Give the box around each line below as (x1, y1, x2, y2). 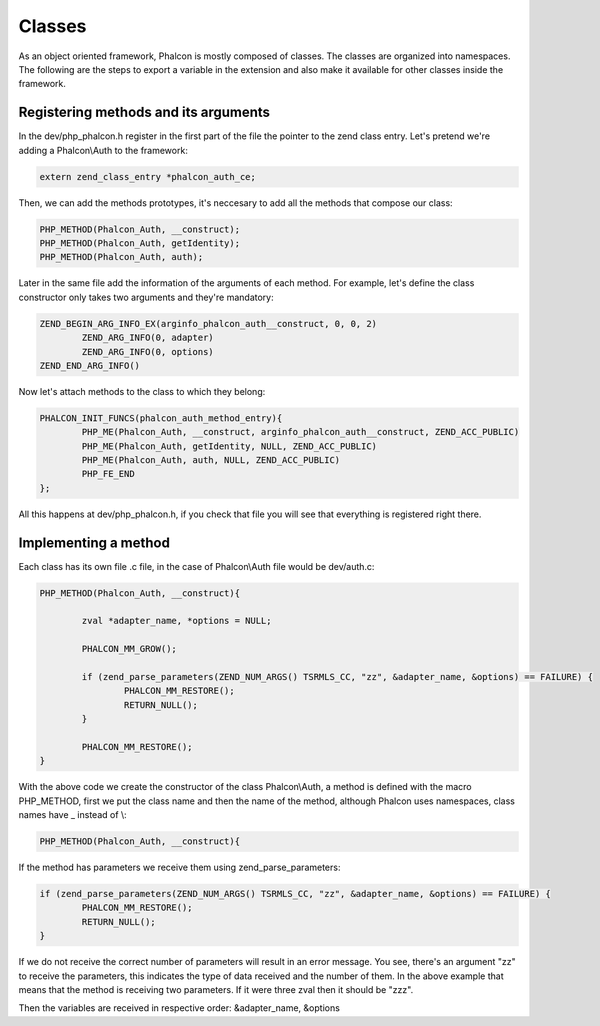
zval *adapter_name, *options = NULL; (81, 615, 272, 627)
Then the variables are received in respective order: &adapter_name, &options (18, 1002, 340, 1014)
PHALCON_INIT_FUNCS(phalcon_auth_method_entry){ (39, 412, 283, 424)
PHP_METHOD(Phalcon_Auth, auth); (39, 251, 204, 263)
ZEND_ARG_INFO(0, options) (81, 346, 214, 357)
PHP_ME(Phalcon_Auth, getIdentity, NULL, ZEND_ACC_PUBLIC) (81, 440, 378, 452)
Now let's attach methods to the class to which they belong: (18, 385, 266, 397)
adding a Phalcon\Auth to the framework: (18, 144, 189, 156)
